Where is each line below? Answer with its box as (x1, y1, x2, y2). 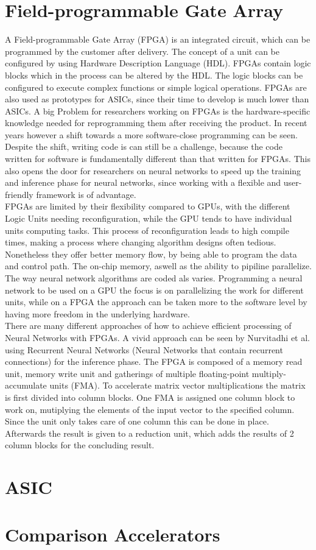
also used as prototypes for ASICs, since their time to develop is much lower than (5, 93, 309, 105)
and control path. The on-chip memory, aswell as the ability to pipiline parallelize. (5, 259, 312, 272)
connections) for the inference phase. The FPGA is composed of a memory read (5, 355, 303, 368)
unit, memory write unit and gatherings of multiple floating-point (5, 367, 250, 379)
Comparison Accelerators (5, 522, 220, 547)
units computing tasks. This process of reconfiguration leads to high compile (5, 224, 289, 236)
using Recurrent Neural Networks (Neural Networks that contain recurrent (5, 343, 283, 356)
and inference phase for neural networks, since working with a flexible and (5, 176, 281, 189)
